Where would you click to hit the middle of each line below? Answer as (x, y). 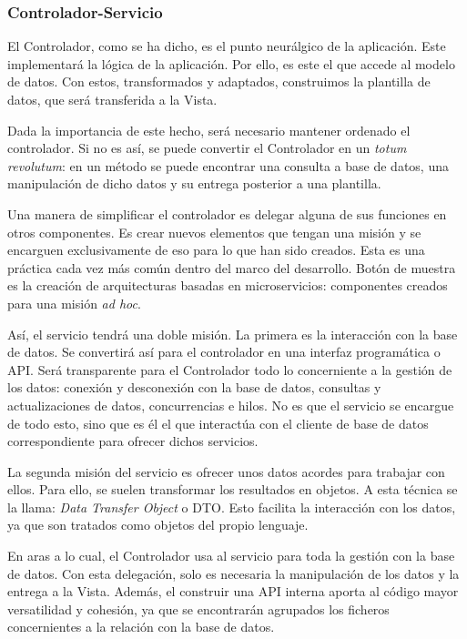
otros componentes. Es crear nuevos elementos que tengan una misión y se (214, 232)
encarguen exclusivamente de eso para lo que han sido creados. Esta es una (216, 250)
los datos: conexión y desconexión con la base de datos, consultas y (194, 387)
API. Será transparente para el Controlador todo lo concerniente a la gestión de (230, 369)
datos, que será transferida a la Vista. (112, 99)
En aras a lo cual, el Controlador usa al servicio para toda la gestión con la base (231, 556)
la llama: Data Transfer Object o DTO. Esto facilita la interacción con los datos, (232, 507)
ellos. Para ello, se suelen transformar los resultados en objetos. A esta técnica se (233, 489)
